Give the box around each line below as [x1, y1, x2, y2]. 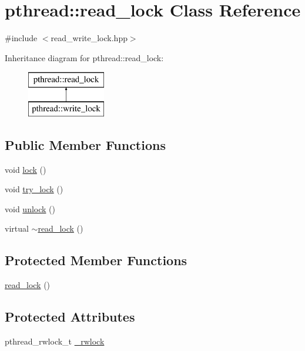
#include [5, 32, 38, 44]
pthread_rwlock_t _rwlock [5, 335, 105, 347]
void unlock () [5, 202, 55, 215]
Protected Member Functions [5, 251, 187, 269]
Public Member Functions [5, 135, 166, 153]
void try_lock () [5, 183, 63, 195]
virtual [5, 222, 29, 235]
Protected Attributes [5, 307, 135, 326]
